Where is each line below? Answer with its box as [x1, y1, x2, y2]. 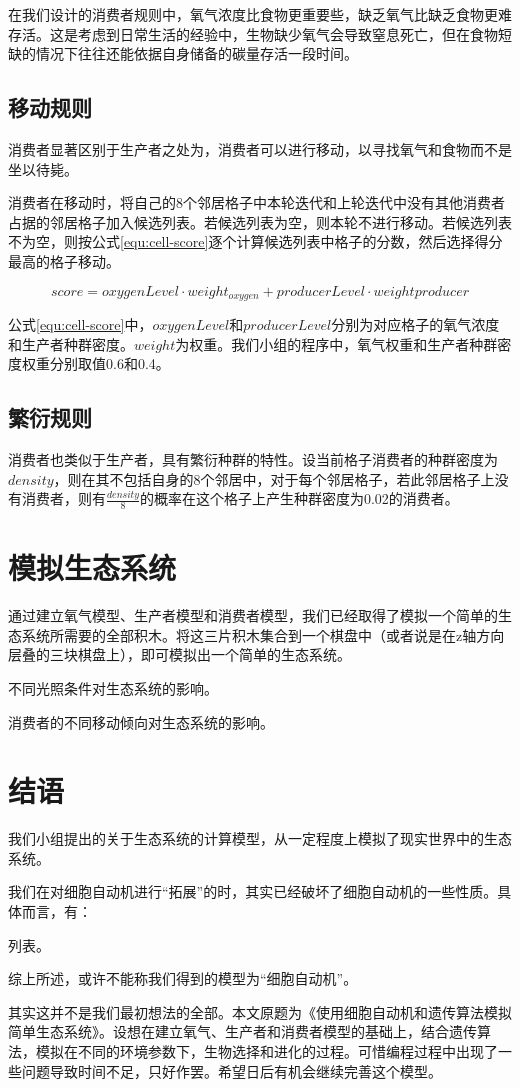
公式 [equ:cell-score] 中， [8, 314, 153, 334]
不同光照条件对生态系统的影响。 [8, 677, 218, 698]
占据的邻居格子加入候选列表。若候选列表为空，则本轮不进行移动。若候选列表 [8, 211, 512, 232]
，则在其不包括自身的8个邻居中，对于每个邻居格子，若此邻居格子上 [53, 468, 495, 489]
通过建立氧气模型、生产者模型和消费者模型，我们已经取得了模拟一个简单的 [8, 605, 498, 626]
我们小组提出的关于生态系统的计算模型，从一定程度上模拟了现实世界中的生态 [8, 828, 512, 849]
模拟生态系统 [8, 547, 177, 588]
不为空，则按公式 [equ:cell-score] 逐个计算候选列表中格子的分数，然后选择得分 [8, 231, 503, 252]
